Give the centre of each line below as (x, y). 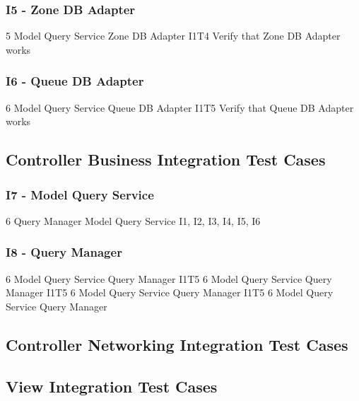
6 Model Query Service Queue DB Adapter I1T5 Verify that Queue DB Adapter (180, 107)
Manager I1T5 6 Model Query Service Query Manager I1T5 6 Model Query (170, 292)
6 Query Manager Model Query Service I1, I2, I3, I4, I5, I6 (133, 220)
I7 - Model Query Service (80, 194)
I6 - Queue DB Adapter (75, 81)
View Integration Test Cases (112, 386)
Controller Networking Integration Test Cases (177, 344)
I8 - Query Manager (64, 252)
